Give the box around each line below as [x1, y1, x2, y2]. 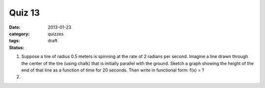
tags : [9, 38, 20, 44]
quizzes [48, 31, 64, 36]
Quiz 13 [9, 7, 40, 18]
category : [9, 31, 30, 36]
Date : [9, 24, 21, 30]
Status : [9, 44, 25, 51]
